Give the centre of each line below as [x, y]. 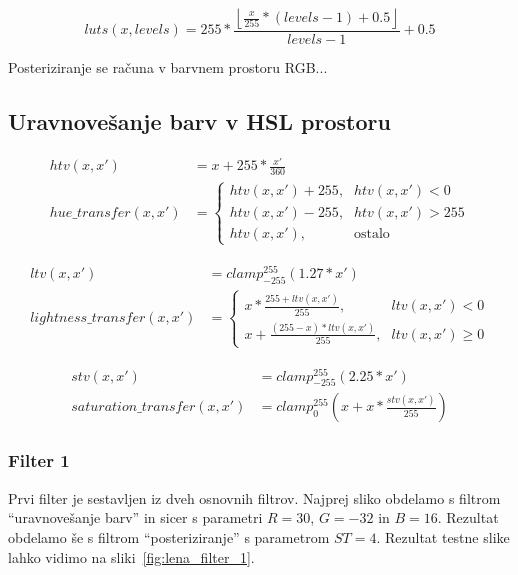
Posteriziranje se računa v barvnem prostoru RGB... [168, 67]
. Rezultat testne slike [443, 536]
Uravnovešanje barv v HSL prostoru [199, 121]
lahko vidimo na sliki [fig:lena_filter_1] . [131, 556]
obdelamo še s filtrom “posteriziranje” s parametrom [169, 536]
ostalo [371, 233]
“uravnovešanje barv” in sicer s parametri [135, 517]
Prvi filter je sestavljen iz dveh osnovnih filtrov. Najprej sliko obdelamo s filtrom [254, 497]
